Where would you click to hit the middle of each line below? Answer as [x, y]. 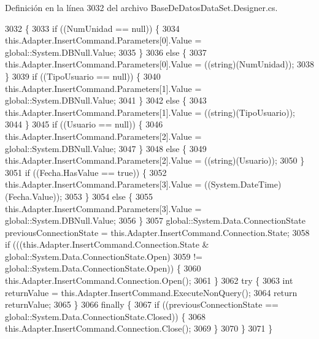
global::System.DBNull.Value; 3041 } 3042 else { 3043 [106, 100]
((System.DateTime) [243, 184]
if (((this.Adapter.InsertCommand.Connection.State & [107, 244]
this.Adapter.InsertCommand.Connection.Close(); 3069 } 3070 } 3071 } [139, 328]
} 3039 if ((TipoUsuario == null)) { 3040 [83, 76]
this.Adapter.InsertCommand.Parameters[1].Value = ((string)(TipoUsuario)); [150, 112]
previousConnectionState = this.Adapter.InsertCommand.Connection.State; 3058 [157, 232]
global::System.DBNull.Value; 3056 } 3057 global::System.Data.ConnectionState [156, 220]
